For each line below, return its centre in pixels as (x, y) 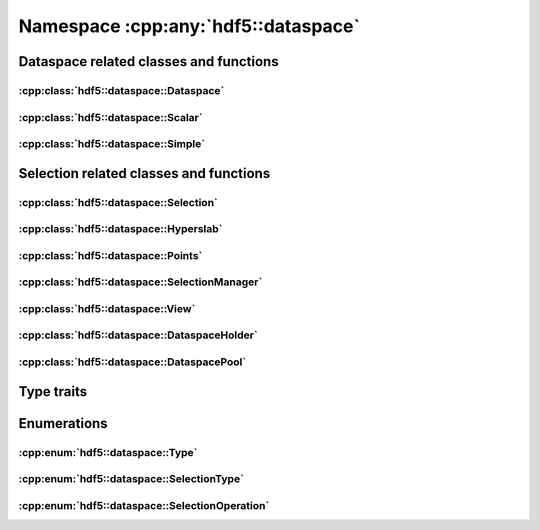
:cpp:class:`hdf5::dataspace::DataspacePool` (132, 362)
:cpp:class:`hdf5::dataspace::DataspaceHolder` (138, 335)
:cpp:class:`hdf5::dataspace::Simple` (111, 144)
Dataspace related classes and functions (148, 61)
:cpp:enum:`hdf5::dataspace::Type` (108, 452)
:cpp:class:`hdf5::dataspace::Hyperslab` (120, 229)
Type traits (53, 391)
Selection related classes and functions (144, 173)
